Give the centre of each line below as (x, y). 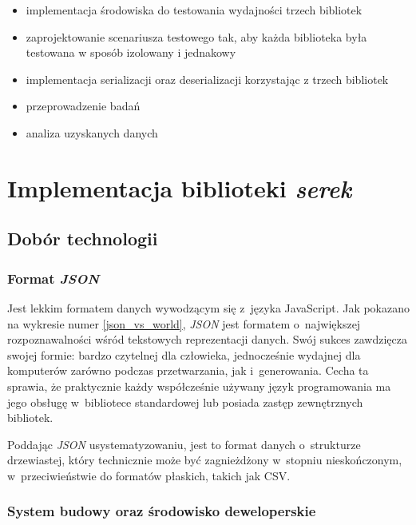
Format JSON (53, 278)
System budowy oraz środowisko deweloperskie (162, 511)
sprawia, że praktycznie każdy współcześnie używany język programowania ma (199, 386)
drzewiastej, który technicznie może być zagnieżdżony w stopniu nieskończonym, (205, 460)
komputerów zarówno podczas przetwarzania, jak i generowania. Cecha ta (188, 370)
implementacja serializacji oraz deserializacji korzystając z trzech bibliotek (207, 79)
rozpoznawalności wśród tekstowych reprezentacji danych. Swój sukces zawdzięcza (207, 339)
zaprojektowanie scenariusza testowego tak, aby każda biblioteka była (196, 36)
